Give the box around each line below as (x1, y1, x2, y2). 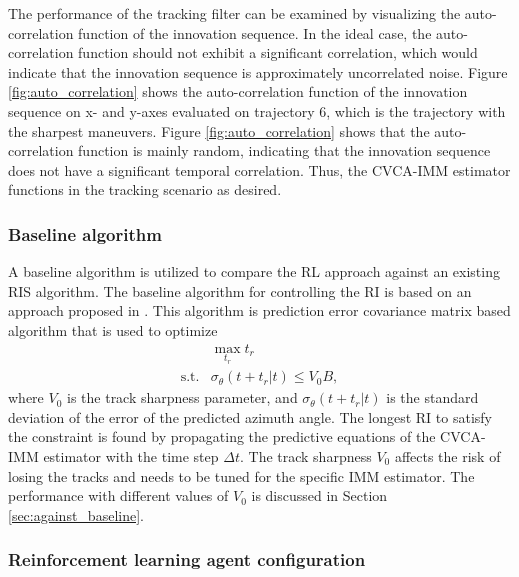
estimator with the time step (43, 446, 219, 466)
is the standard (386, 387, 479, 408)
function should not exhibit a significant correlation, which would (78, 42, 478, 63)
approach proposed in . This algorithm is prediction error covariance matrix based (8, 300, 511, 321)
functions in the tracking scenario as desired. (8, 179, 282, 200)
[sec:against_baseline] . (8, 504, 144, 525)
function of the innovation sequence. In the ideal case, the (78, 22, 432, 43)
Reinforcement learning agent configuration (8, 547, 366, 572)
